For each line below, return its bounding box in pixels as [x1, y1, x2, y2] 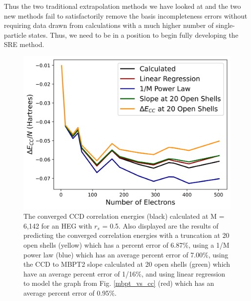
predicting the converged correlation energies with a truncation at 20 [23, 230, 230, 240]
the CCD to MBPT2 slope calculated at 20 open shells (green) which [23, 259, 230, 269]
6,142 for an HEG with [23, 220, 92, 231]
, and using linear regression [141, 268, 226, 278]
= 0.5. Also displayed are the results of [102, 220, 219, 231]
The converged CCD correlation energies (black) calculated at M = [23, 211, 225, 221]
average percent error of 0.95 [23, 287, 109, 298]
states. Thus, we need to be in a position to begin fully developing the [28, 29, 238, 40]
